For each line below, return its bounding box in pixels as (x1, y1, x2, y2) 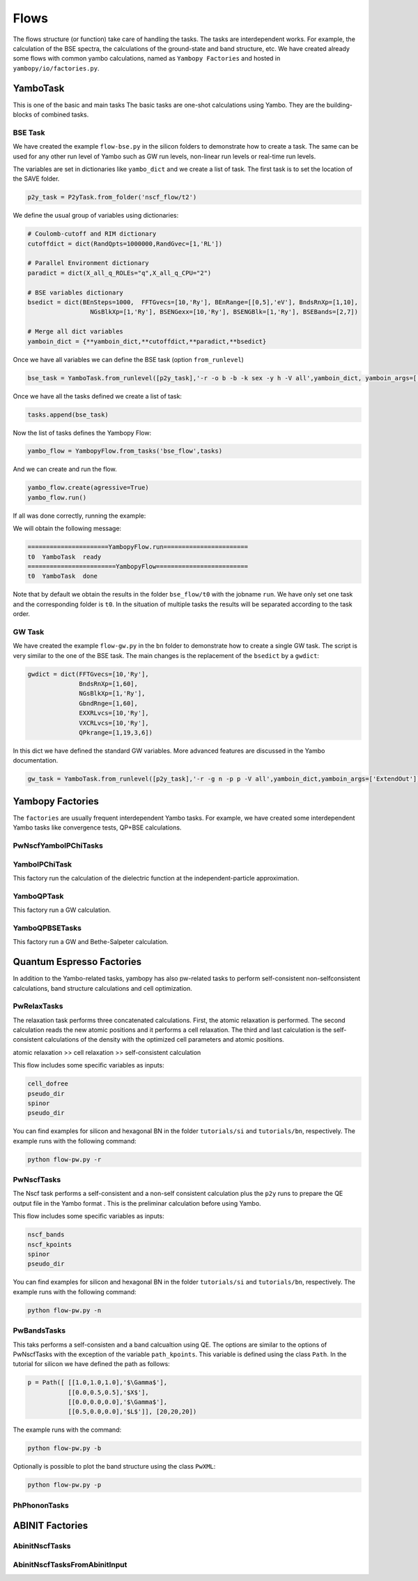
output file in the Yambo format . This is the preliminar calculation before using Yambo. (13, 1199, 261, 1207)
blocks (13, 110, 33, 119)
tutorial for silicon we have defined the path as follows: (13, 1360, 170, 1368)
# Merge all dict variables (27, 328, 123, 336)
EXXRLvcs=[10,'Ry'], (79, 709, 149, 717)
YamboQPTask (13, 891, 64, 901)
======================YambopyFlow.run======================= (27, 543, 249, 551)
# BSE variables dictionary (27, 288, 123, 297)
